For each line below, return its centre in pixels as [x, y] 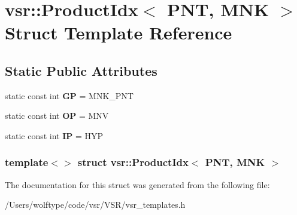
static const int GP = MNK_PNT [69, 95]
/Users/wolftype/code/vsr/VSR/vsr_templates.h [95, 205]
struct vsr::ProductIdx [133, 162]
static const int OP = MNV [57, 116]
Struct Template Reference [119, 33]
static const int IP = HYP [54, 135]
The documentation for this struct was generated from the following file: [137, 184]
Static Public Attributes [81, 70]
